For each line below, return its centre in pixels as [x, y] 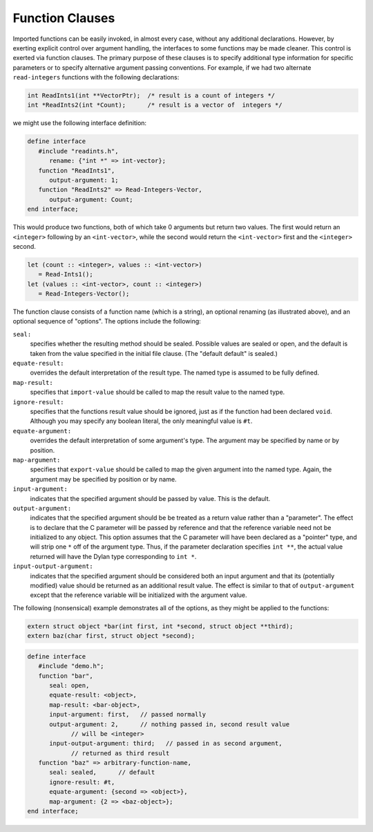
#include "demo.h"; [71, 666]
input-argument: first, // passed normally [128, 715]
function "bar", [66, 676]
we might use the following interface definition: [80, 123]
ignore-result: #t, [82, 782]
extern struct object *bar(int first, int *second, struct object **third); [160, 626]
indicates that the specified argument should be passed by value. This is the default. [150, 498]
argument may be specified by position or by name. [103, 479]
